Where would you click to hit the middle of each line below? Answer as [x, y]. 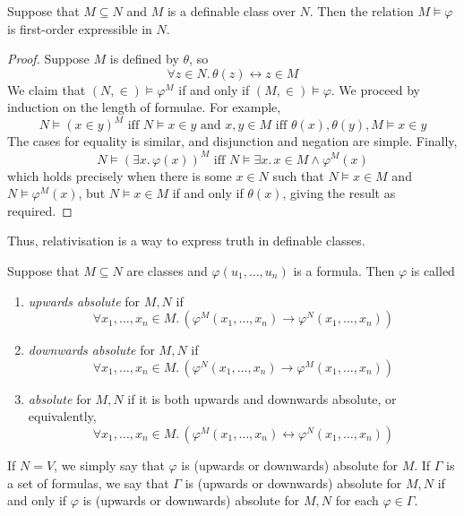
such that [298, 175]
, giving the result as [339, 193]
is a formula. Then [344, 270]
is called [433, 270]
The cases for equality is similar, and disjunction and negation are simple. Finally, [232, 141]
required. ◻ [40, 210]
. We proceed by [376, 89]
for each [357, 500]
